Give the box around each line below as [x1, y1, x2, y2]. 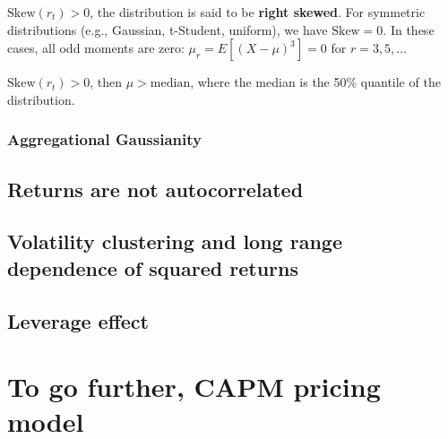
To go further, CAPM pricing [7, 368, 381, 405]
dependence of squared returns [7, 254, 298, 281]
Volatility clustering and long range [7, 228, 342, 255]
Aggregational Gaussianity [7, 128, 202, 151]
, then [90, 73, 123, 91]
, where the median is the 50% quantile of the [190, 73, 441, 91]
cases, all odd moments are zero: [7, 39, 185, 57]
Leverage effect [7, 306, 149, 334]
